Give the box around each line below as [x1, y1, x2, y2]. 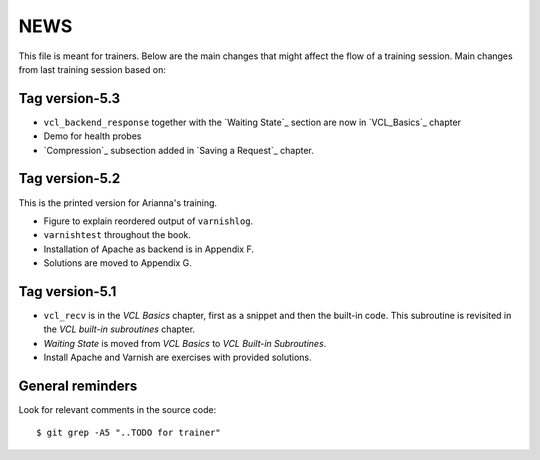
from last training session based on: [18, 63, 167, 75]
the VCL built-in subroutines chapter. [43, 323, 195, 335]
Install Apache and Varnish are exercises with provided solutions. [43, 351, 312, 364]
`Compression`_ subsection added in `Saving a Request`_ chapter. [43, 144, 315, 156]
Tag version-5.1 [18, 283, 117, 300]
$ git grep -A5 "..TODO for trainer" [36, 427, 222, 439]
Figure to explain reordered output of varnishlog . [43, 215, 254, 227]
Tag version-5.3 [18, 90, 121, 107]
